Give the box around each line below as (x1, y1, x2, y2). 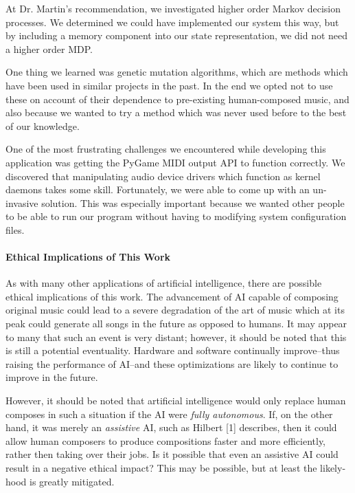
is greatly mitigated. (30, 474, 115, 488)
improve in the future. (5, 370, 98, 384)
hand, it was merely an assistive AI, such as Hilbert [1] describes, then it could (5, 420, 337, 435)
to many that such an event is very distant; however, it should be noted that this (5, 329, 347, 344)
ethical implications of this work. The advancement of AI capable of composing (5, 289, 339, 303)
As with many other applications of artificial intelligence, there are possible (5, 276, 322, 290)
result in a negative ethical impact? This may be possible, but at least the (5, 461, 317, 475)
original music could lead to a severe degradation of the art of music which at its (5, 303, 345, 317)
